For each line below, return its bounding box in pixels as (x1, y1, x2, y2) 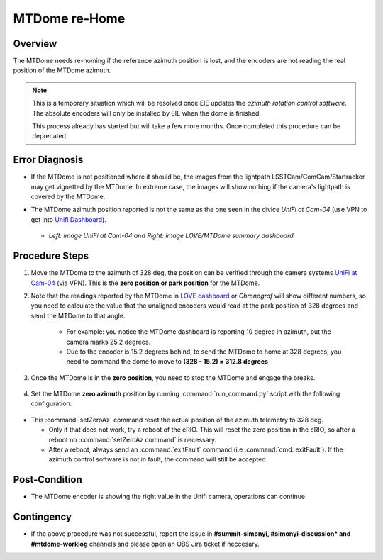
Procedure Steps (13, 250, 89, 262)
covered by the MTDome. (30, 192, 106, 201)
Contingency (13, 511, 72, 523)
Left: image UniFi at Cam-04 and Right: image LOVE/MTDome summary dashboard (48, 231, 294, 240)
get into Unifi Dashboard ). (30, 215, 106, 223)
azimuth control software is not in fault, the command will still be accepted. (48, 455, 268, 464)
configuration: (30, 399, 72, 408)
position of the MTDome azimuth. (13, 66, 111, 74)
